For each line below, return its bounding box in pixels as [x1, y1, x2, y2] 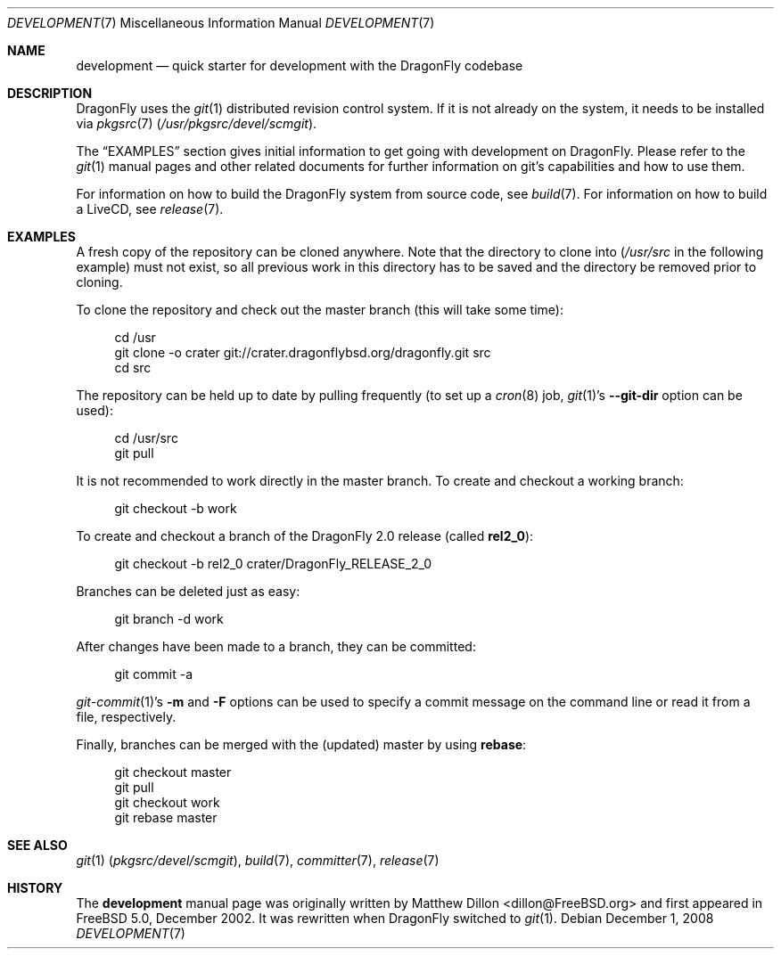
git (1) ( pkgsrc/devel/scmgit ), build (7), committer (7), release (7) [76, 853, 440, 868]
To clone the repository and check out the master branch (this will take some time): [76, 302, 563, 317]
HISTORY [7, 880, 63, 895]
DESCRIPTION [7, 86, 93, 101]
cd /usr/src [114, 430, 178, 445]
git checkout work [114, 795, 220, 810]
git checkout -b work [114, 501, 237, 516]
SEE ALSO [7, 838, 68, 853]
